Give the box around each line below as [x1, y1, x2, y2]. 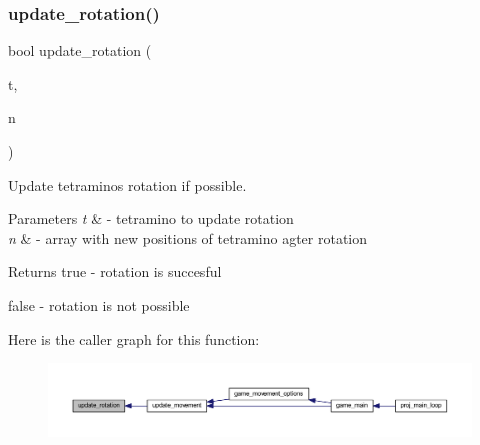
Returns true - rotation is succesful [8, 261, 222, 282]
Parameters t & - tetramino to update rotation [8, 208, 294, 229]
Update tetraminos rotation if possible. [8, 174, 247, 195]
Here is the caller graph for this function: [8, 328, 260, 349]
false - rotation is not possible [8, 294, 190, 315]
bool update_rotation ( [8, 40, 152, 61]
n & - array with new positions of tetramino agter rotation [8, 227, 368, 248]
